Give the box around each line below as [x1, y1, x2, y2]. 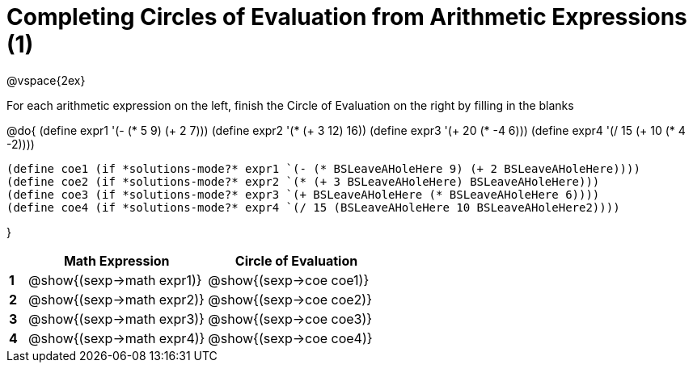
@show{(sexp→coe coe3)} [208, 310, 373, 327]
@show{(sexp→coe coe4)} [208, 329, 373, 346]
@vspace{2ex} [6, 73, 86, 87]
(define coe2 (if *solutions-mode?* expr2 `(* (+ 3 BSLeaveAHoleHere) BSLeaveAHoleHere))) [6, 174, 600, 188]
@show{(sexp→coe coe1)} [208, 271, 370, 288]
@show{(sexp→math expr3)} [28, 310, 205, 327]
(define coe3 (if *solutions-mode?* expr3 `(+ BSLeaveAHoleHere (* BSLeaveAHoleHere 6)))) [6, 187, 600, 201]
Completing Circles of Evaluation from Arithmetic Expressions [6, 3, 687, 31]
